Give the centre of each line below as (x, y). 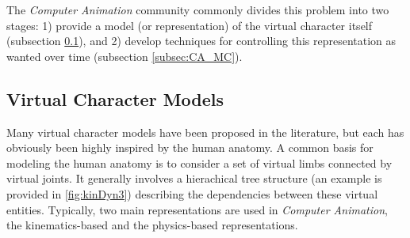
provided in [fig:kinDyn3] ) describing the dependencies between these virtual (192, 193)
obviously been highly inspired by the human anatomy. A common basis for (190, 147)
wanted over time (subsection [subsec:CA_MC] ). (125, 56)
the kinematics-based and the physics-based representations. (152, 225)
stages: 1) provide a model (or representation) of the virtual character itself (190, 25)
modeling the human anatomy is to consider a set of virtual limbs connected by (199, 162)
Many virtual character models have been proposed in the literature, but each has (205, 132)
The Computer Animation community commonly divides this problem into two (198, 9)
